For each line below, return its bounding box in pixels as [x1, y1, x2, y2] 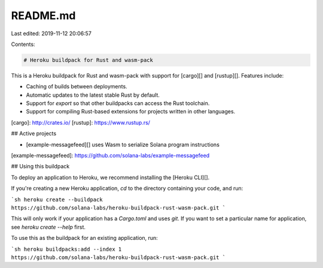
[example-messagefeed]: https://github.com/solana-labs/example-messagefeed [11, 152, 210, 159]
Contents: [11, 41, 35, 48]
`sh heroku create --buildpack [11, 196, 103, 203]
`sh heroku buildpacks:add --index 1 [11, 245, 122, 252]
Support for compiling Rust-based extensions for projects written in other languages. [26, 108, 236, 115]
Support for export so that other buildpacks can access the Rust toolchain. [26, 100, 210, 107]
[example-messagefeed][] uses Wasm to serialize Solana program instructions [26, 141, 220, 148]
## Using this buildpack [11, 163, 70, 170]
